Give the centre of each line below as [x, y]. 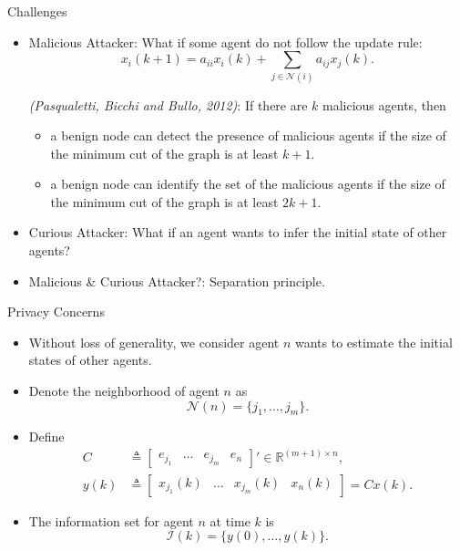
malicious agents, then [384, 104]
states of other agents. [90, 360]
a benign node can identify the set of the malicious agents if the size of [248, 184]
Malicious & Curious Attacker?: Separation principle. [177, 281]
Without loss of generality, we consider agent [154, 342]
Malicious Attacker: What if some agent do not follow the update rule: [225, 42]
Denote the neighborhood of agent [124, 391]
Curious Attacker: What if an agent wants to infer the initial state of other [238, 232]
